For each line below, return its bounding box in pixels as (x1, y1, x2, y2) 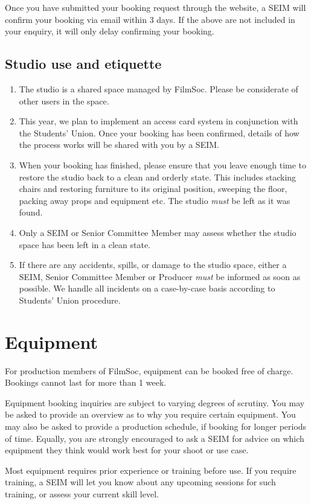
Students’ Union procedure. (19, 293, 121, 306)
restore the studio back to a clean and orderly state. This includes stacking (19, 170, 297, 183)
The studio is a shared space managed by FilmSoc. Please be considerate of (19, 82, 298, 95)
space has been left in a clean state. (19, 238, 150, 250)
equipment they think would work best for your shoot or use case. (5, 444, 249, 456)
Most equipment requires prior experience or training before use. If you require (5, 464, 297, 476)
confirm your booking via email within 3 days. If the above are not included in (5, 13, 295, 25)
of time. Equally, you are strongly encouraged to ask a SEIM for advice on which (5, 432, 304, 444)
